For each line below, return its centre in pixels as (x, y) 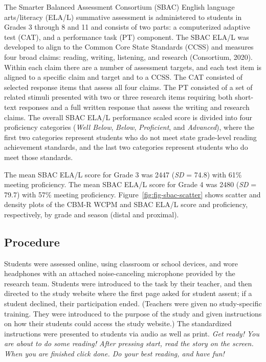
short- (244, 97)
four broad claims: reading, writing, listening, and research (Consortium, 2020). (128, 56)
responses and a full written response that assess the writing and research (134, 107)
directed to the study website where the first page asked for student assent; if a (128, 293)
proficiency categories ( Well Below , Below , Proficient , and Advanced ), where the (129, 127)
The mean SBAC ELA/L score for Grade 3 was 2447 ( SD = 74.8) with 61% (123, 174)
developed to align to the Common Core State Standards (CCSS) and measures (129, 47)
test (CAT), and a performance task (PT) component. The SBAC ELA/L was (127, 37)
